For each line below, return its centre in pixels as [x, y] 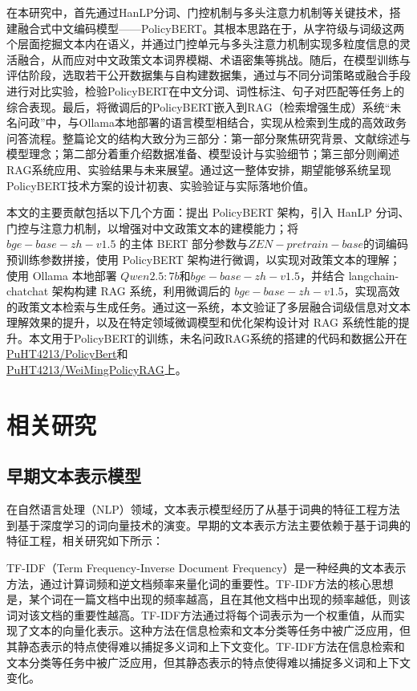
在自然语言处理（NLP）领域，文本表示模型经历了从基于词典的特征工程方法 [203, 509]
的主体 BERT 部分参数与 [184, 244]
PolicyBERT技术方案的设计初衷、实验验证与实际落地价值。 [161, 185]
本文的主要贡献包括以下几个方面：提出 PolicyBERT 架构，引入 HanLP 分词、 [208, 212]
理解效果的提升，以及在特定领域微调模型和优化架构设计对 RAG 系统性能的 [202, 322]
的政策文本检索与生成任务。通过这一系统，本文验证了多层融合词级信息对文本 [208, 306]
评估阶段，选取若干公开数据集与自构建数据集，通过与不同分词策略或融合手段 [208, 75]
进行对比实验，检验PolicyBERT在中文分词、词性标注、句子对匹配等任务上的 [206, 90]
